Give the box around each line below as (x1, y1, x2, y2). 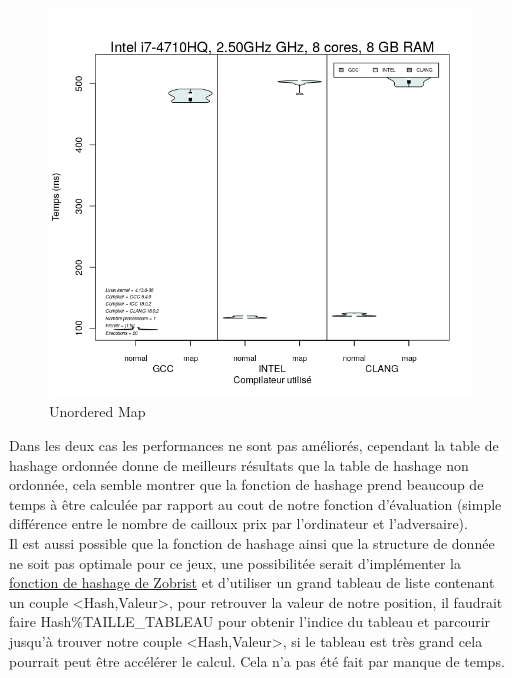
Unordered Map (49, 401, 146, 422)
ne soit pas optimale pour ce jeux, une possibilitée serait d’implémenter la (9, 552, 461, 573)
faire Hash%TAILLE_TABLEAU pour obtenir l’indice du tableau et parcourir (9, 611, 491, 632)
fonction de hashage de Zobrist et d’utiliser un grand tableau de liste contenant (9, 572, 495, 593)
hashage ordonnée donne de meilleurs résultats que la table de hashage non (9, 454, 469, 475)
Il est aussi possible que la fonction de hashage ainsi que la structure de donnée (9, 533, 495, 553)
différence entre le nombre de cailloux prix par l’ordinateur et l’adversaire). (9, 513, 468, 534)
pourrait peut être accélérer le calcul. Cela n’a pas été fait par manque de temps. (9, 650, 505, 671)
